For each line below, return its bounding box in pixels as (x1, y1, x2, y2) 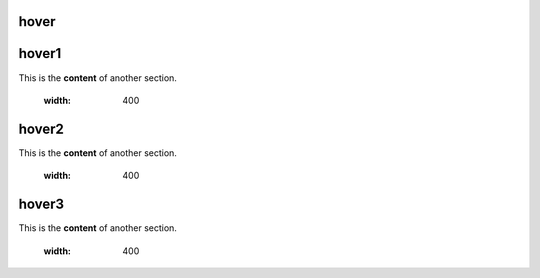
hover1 (18, 45, 62, 62)
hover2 (18, 120, 65, 137)
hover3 (18, 196, 65, 213)
